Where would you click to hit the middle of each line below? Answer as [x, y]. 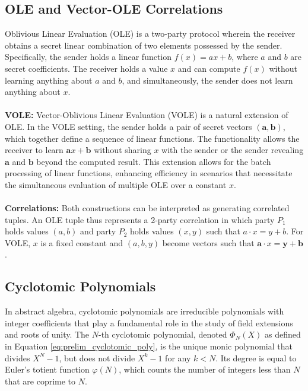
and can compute [209, 68]
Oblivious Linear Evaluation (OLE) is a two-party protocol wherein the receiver [150, 34]
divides [18, 357]
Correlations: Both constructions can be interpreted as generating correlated [147, 208]
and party [98, 231]
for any [178, 357]
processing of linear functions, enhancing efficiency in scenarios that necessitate [149, 173]
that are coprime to [40, 381]
